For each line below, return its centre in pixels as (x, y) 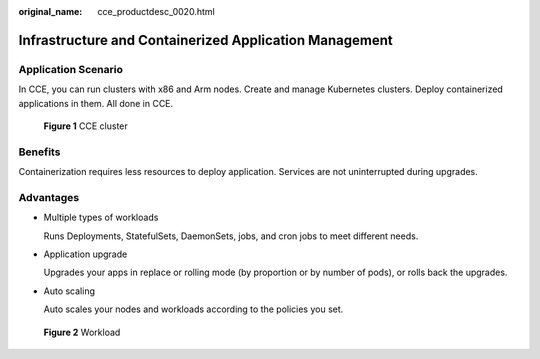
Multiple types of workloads (101, 217)
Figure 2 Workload (82, 332)
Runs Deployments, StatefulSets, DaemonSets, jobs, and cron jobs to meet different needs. (231, 236)
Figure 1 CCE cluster (86, 126)
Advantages (49, 197)
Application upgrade (85, 254)
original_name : (50, 11)
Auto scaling (69, 291)
